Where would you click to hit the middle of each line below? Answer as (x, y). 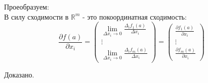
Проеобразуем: (27, 7)
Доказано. (19, 74)
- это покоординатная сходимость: (135, 16)
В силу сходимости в (36, 16)
